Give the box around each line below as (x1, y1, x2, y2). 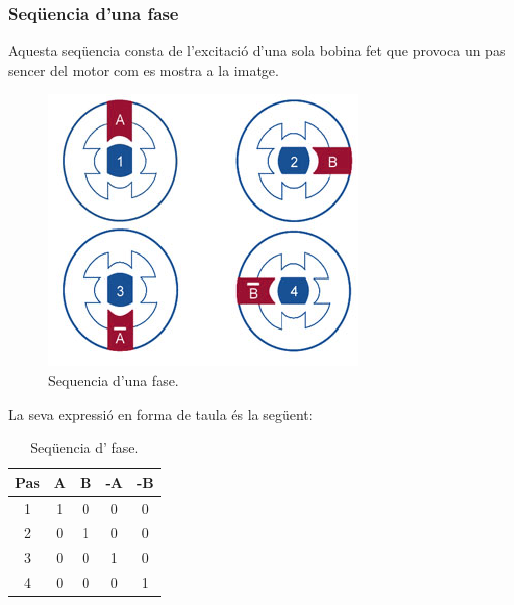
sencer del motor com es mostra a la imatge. (8, 59, 279, 80)
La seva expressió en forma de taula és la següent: (8, 403, 313, 424)
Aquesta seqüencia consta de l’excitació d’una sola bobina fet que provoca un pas (8, 40, 506, 61)
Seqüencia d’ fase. (30, 437, 139, 458)
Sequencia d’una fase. (48, 370, 179, 390)
